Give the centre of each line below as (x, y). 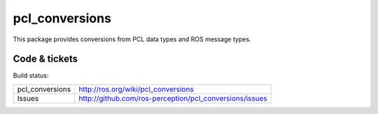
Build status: (31, 76)
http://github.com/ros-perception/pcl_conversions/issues (173, 98)
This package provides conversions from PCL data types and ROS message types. (132, 39)
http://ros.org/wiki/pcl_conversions (136, 89)
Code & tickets (45, 59)
